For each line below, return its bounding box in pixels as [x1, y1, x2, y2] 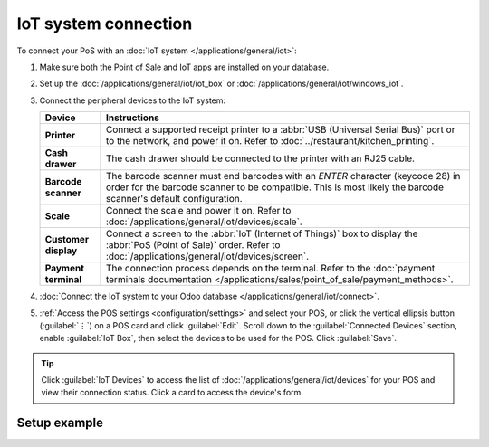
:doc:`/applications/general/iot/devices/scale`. [105, 215, 302, 228]
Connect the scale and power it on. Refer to [105, 204, 292, 217]
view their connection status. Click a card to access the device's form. [41, 387, 303, 398]
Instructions [105, 111, 160, 124]
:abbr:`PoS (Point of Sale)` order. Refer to [105, 239, 281, 252]
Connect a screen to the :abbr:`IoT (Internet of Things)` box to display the [105, 227, 418, 240]
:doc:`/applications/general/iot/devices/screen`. [105, 250, 310, 262]
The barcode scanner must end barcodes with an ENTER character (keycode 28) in [105, 170, 461, 183]
